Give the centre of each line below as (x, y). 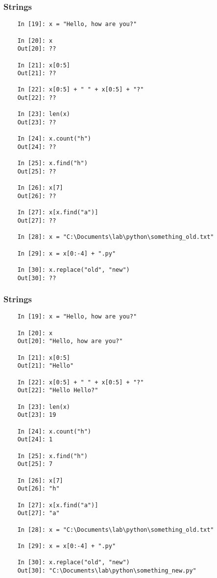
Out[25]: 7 (35, 464)
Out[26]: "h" (38, 489)
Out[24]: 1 (35, 440)
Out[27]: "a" (38, 513)
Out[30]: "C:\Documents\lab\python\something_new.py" (107, 570)
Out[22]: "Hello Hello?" (58, 390)
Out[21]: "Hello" (46, 366)
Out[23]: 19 (37, 415)
